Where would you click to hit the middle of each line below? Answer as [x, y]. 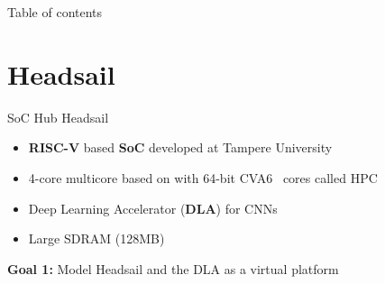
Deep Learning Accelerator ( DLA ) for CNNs [153, 208]
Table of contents [55, 12]
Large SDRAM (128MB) [96, 238]
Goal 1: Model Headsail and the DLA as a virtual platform [173, 268]
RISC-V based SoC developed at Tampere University [180, 147]
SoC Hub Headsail [58, 117]
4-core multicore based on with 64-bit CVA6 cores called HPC [203, 177]
